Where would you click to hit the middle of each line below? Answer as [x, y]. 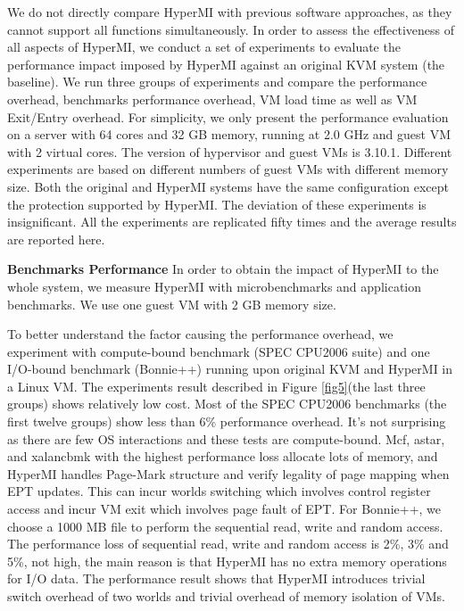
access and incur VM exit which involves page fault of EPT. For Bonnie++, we [224, 509]
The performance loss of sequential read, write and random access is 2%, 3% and [228, 544]
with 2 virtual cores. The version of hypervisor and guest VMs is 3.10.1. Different [230, 151]
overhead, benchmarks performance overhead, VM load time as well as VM [212, 99]
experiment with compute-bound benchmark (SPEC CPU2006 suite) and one [219, 351]
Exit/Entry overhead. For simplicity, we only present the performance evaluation [228, 116]
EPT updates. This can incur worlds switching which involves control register [219, 491]
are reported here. [56, 239]
